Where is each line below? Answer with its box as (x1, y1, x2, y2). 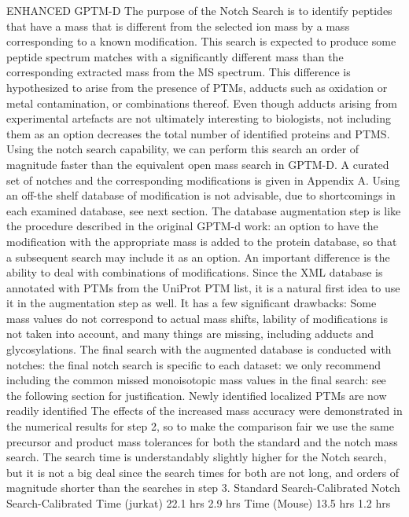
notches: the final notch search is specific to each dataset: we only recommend (6, 356, 381, 372)
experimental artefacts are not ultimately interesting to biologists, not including (6, 110, 391, 126)
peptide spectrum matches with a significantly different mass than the (6, 48, 344, 64)
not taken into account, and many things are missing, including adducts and (6, 325, 374, 342)
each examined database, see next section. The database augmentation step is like (6, 202, 401, 218)
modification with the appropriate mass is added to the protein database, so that (6, 233, 397, 249)
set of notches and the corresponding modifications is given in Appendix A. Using (6, 171, 400, 188)
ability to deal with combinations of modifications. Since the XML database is (6, 264, 383, 280)
